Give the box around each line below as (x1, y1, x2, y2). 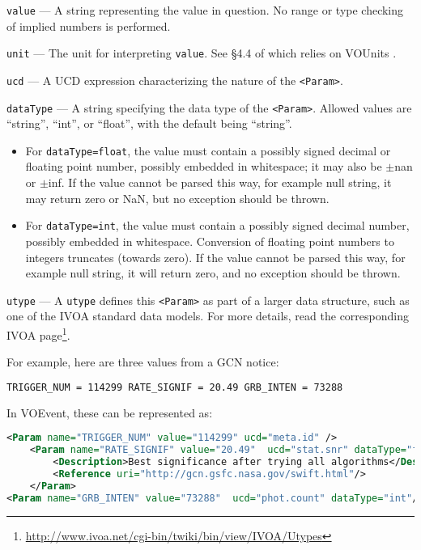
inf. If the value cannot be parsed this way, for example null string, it (48, 174, 392, 191)
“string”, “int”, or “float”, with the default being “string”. (6, 115, 292, 132)
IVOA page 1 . (6, 324, 70, 343)
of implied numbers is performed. (6, 17, 171, 34)
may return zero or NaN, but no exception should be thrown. (25, 189, 330, 206)
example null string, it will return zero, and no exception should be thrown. (25, 264, 401, 281)
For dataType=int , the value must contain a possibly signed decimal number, (25, 217, 410, 234)
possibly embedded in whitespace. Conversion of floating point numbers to (25, 232, 394, 249)
